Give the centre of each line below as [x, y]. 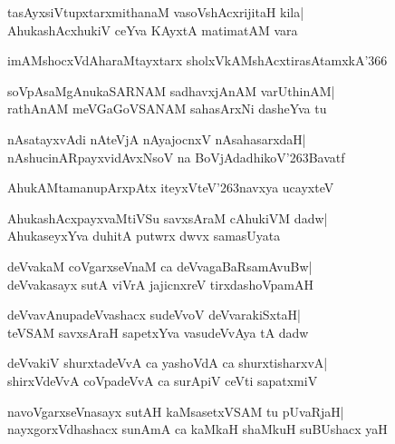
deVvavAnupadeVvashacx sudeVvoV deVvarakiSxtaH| [154, 315]
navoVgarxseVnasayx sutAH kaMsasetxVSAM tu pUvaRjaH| [176, 411]
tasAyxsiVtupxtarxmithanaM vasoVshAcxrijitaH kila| [156, 12]
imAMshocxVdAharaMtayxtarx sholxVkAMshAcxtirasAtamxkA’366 [197, 60]
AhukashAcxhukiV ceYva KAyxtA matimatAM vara [153, 30]
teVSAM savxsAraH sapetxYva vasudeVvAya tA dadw [158, 332]
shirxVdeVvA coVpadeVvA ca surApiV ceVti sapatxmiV [163, 380]
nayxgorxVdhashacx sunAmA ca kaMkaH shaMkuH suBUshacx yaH [197, 429]
